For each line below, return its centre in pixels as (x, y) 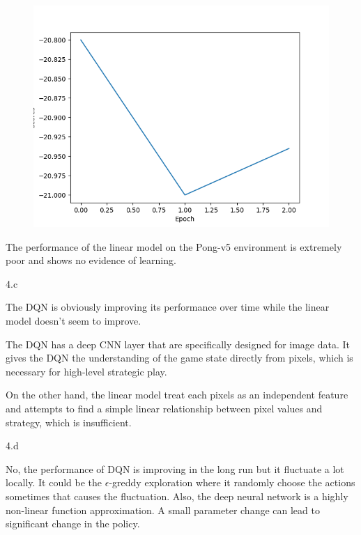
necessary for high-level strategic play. (86, 371)
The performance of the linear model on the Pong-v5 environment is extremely (174, 246)
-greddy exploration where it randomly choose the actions (232, 482)
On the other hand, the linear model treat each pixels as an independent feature (177, 395)
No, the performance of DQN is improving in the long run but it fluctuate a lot (175, 468)
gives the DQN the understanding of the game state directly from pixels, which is (179, 358)
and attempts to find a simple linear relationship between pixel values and (164, 408)
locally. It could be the (54, 482)
